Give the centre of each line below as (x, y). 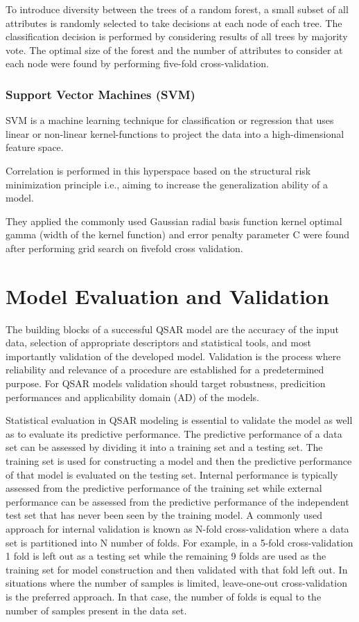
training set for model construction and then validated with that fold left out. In (177, 569)
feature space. (35, 147)
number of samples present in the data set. (96, 610)
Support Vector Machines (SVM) (100, 94)
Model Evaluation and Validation (167, 295)
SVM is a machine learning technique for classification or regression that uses (170, 120)
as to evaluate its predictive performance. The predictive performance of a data (174, 433)
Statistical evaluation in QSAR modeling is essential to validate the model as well (179, 420)
